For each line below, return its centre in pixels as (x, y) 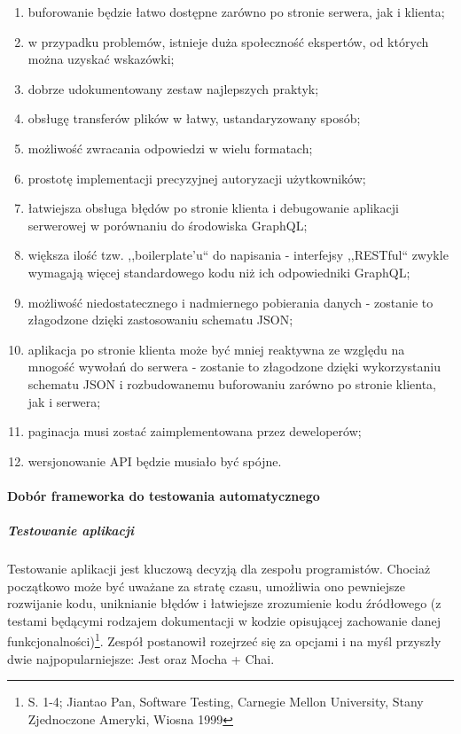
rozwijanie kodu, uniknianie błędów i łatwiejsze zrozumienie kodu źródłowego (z (224, 603)
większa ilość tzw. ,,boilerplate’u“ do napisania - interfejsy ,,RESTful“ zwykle (238, 255)
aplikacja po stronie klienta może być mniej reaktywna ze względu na (216, 349)
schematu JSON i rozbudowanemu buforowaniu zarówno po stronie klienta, (232, 383)
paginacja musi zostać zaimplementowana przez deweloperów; (195, 431)
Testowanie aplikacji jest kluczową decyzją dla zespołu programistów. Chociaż (219, 569)
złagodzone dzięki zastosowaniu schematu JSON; (160, 320)
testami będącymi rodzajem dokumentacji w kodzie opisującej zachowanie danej (224, 620)
